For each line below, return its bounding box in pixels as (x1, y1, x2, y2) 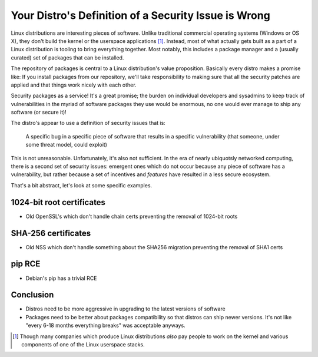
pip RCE (11, 259, 41, 269)
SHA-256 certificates (11, 228, 91, 238)
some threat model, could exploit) (25, 141, 107, 148)
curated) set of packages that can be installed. (11, 54, 124, 61)
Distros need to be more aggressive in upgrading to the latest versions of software (25, 305, 226, 312)
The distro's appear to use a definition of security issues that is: (11, 120, 166, 127)
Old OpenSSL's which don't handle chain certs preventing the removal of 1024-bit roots (25, 213, 238, 220)
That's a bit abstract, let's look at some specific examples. (11, 181, 153, 189)
